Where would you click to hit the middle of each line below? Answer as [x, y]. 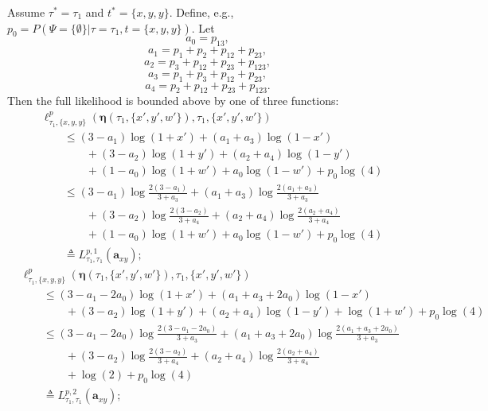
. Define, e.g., [201, 12]
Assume [26, 12]
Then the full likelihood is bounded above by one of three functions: [173, 101]
